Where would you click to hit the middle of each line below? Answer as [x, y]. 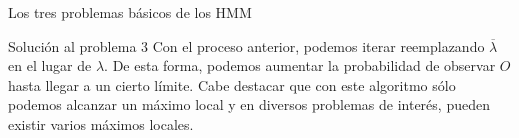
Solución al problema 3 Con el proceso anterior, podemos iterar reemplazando [246, 45]
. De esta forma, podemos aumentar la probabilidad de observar [300, 65]
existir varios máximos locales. [101, 123]
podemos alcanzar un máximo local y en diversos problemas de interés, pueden [249, 104]
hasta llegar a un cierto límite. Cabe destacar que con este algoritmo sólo [232, 84]
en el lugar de [50, 65]
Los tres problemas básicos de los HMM [130, 12]
